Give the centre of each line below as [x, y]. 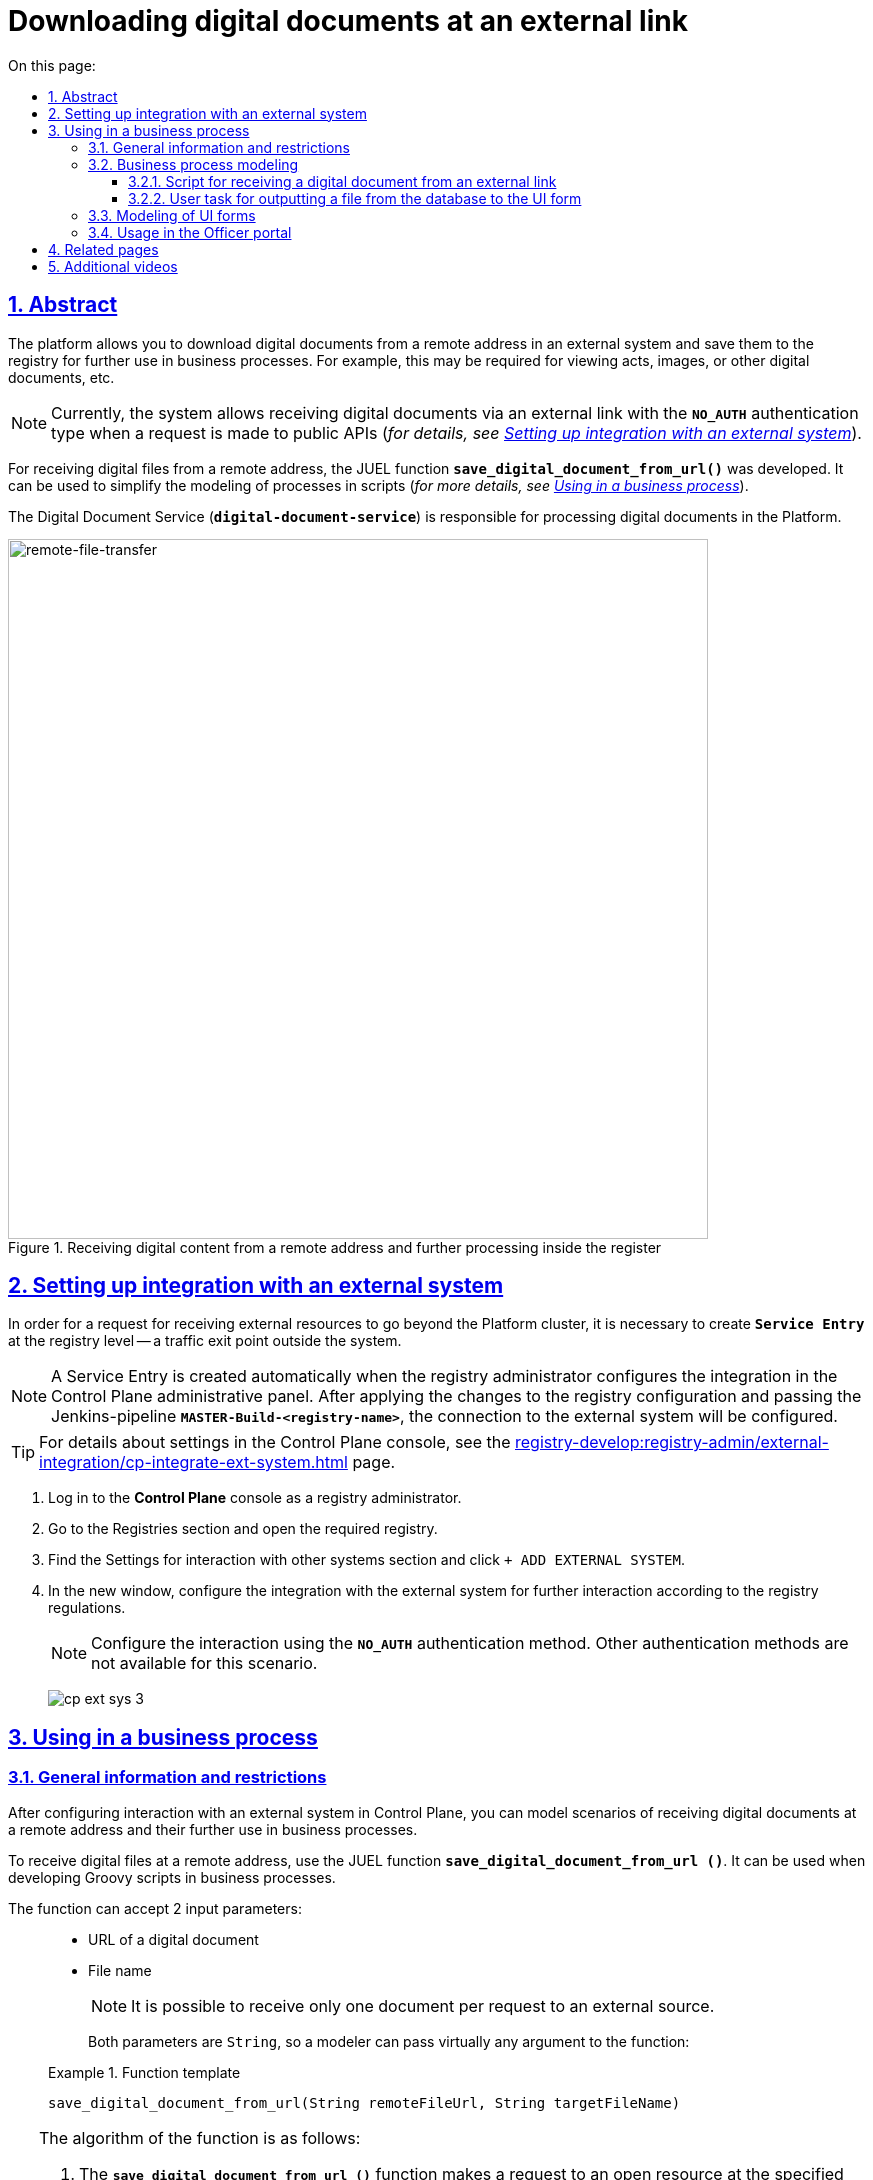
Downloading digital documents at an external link [348, 21]
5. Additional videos [113, 266]
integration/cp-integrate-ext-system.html [193, 1462]
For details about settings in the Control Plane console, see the [275, 1442]
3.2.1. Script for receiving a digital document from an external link [342, 181]
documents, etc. [61, 377]
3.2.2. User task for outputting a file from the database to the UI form [355, 198]
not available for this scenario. [204, 1663]
